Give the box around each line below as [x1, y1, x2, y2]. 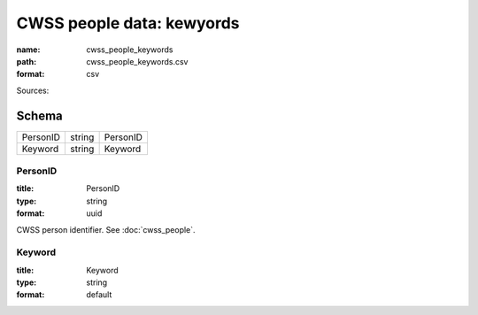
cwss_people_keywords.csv [86, 56, 189, 66]
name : [16, 44, 41, 55]
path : [16, 56, 37, 66]
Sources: [16, 85, 50, 96]
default [86, 289, 112, 300]
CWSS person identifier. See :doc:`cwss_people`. [16, 224, 196, 234]
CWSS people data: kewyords [16, 13, 240, 33]
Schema [16, 108, 64, 123]
